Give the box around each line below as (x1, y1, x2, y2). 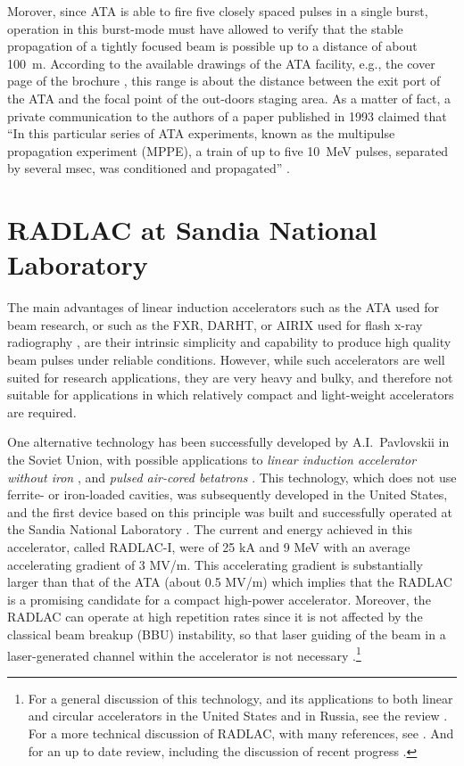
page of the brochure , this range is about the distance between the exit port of (7, 71, 441, 90)
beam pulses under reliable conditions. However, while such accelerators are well (7, 350, 445, 369)
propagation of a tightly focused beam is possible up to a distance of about (7, 37, 418, 55)
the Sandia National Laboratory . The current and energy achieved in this (7, 520, 412, 539)
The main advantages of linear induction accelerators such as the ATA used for (7, 298, 439, 317)
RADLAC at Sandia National (7, 211, 377, 248)
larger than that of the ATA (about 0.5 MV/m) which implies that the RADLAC (7, 572, 452, 591)
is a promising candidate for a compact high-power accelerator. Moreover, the (7, 589, 431, 608)
